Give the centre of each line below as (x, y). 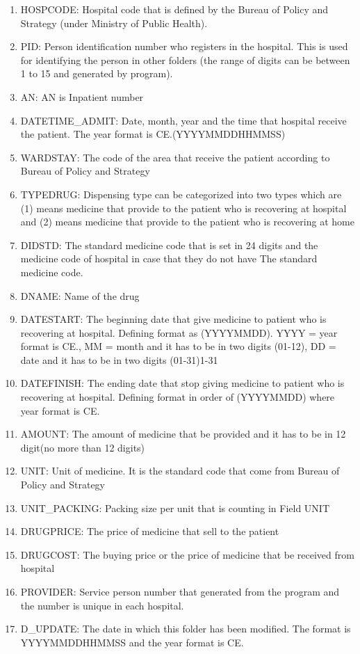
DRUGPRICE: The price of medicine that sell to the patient (150, 531)
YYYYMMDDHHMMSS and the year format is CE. (132, 642)
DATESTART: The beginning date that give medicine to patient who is (173, 319)
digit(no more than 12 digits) (83, 447)
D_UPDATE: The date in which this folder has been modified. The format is (186, 629)
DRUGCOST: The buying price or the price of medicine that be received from (187, 554)
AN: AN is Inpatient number (82, 96)
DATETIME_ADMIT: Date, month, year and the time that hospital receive (183, 120)
